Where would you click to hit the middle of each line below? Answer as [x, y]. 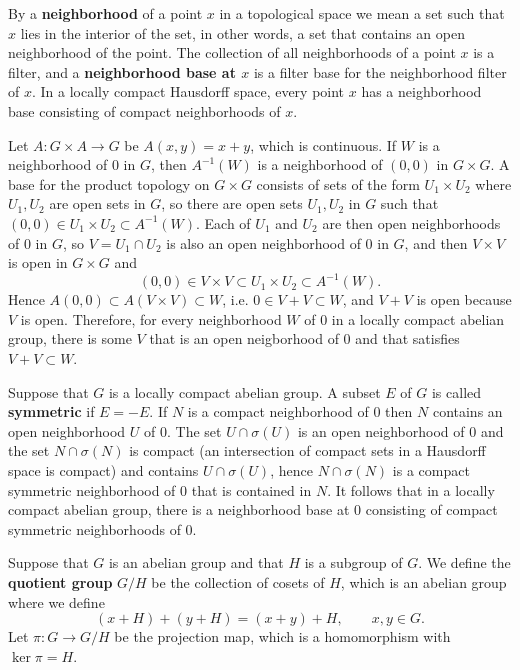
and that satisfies [407, 338]
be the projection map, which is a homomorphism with [282, 636]
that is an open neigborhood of [244, 338]
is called [456, 391]
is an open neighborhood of [381, 430]
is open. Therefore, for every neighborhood [151, 318]
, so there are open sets [232, 203]
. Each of [223, 222]
